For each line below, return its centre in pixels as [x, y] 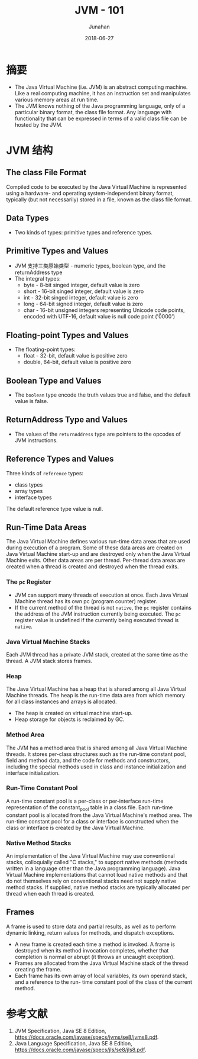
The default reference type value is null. [55, 508]
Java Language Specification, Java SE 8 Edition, [74, 1043]
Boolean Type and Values [54, 380]
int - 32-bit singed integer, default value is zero [81, 298]
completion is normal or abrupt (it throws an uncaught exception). [95, 957]
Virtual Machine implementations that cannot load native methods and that [97, 874]
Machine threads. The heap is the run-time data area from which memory [95, 696]
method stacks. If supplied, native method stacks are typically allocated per [98, 887]
